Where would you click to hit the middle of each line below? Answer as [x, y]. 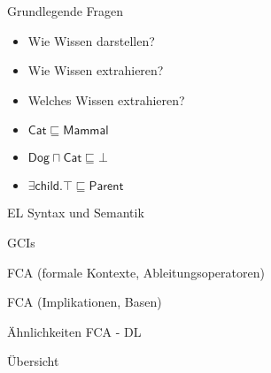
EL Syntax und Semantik [76, 213]
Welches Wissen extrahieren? [106, 99]
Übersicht [33, 361]
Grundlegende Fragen [66, 11]
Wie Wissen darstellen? [91, 40]
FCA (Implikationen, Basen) [85, 302]
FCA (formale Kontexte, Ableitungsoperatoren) [136, 272]
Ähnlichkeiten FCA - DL [74, 331]
